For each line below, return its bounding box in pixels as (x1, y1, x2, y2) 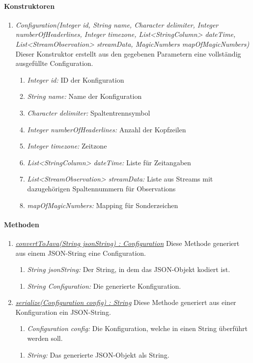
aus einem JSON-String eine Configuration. (15, 247, 146, 258)
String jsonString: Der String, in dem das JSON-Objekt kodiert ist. (27, 264, 230, 274)
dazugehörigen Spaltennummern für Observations (27, 183, 176, 193)
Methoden (4, 219, 39, 229)
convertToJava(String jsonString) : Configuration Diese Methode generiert (15, 238, 240, 248)
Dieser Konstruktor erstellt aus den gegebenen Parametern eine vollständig (15, 48, 241, 59)
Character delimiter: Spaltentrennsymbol (27, 107, 150, 118)
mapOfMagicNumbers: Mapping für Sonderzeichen (27, 200, 178, 210)
